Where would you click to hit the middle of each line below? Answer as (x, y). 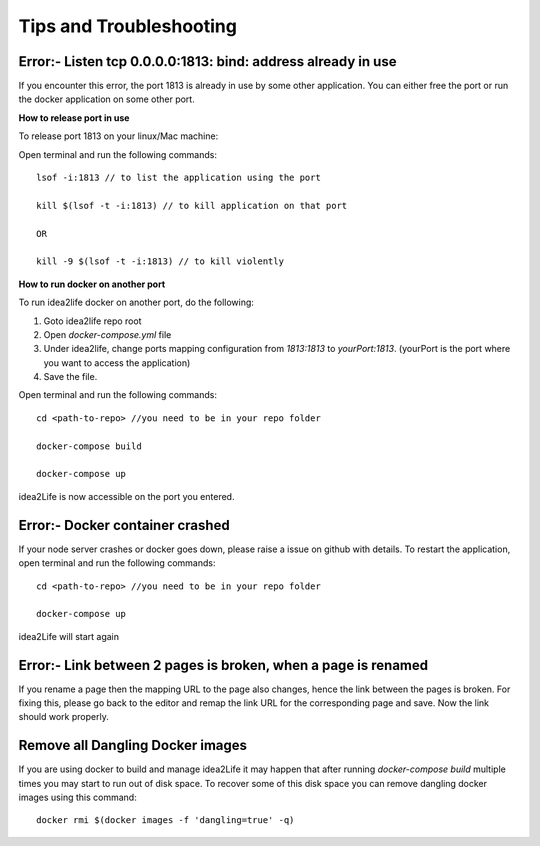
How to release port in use (74, 117)
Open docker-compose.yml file (107, 334)
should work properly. (63, 717)
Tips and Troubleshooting (127, 26)
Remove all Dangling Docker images (133, 745)
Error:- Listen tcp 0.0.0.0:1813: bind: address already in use (207, 61)
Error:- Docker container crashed (124, 525)
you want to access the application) (117, 362)
